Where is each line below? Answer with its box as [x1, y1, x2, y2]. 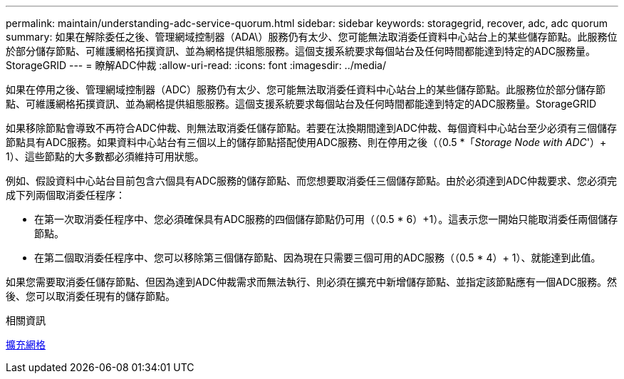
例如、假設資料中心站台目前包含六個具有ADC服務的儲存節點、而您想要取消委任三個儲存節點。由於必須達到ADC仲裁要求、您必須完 [6, 175, 617, 187]
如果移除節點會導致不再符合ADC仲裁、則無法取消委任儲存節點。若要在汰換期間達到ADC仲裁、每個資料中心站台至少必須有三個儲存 [6, 122, 617, 134]
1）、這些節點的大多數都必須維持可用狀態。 [6, 150, 204, 162]
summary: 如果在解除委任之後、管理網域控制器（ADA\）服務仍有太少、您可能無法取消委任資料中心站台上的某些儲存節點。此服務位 [6, 31, 618, 43]
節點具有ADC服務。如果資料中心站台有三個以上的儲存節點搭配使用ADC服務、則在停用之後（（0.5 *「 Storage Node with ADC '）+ [6, 136, 607, 148]
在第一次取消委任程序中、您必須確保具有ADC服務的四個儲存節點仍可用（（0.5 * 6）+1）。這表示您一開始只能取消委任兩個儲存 [34, 213, 618, 225]
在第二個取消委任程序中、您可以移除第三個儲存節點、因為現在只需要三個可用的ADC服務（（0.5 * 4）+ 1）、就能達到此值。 [34, 251, 601, 264]
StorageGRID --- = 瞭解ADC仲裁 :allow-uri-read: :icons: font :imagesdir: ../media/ [6, 59, 387, 71]
